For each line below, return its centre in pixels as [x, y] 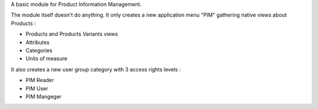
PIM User [37, 88]
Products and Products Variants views [72, 34]
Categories [39, 50]
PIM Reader [40, 80]
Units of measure [47, 59]
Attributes [38, 42]
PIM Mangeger [44, 96]
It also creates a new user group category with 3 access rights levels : [96, 69]
